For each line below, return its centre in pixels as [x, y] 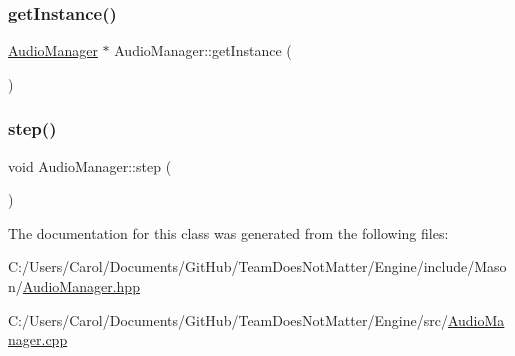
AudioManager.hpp [81, 286]
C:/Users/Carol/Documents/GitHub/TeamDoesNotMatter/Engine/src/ [228, 319]
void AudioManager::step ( [90, 165]
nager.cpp [38, 339]
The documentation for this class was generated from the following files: [228, 232]
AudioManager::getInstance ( [203, 50]
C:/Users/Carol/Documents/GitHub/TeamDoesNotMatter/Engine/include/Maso [257, 266]
